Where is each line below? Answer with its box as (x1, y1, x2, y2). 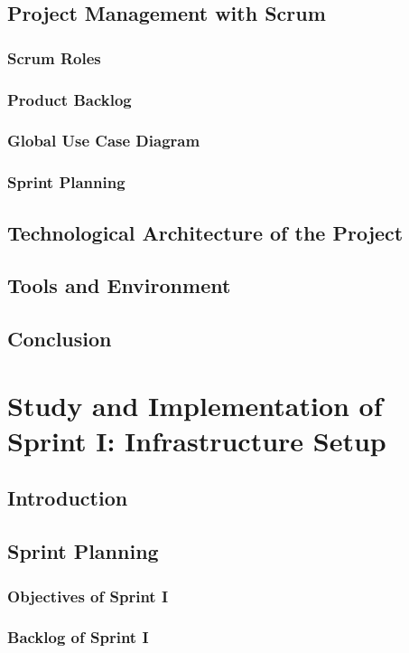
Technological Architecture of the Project (7, 218, 404, 246)
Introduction (7, 484, 128, 512)
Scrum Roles (7, 46, 101, 69)
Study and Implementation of (7, 386, 383, 423)
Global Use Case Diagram (7, 129, 200, 152)
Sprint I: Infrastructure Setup (7, 421, 386, 459)
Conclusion (7, 325, 112, 353)
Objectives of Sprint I (7, 584, 169, 607)
